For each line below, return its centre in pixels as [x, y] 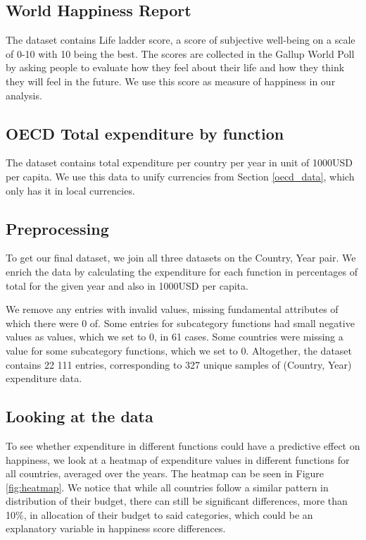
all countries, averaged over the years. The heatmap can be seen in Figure [165, 473]
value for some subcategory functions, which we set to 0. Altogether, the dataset [179, 350]
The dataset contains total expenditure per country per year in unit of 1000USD [179, 162]
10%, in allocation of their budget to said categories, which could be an [159, 514]
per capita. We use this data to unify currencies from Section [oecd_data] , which [180, 176]
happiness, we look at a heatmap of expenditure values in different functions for [178, 459]
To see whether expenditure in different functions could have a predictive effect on [183, 445]
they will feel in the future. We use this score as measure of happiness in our [171, 81]
